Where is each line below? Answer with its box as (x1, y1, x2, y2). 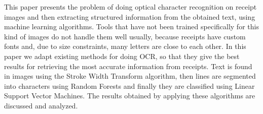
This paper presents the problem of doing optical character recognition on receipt (4, 2, 257, 12)
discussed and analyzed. (4, 100, 78, 110)
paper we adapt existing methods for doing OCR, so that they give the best (4, 50, 240, 61)
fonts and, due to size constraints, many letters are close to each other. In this (4, 41, 246, 51)
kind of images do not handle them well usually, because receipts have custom (4, 31, 246, 41)
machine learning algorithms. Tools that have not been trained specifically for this (4, 21, 259, 32)
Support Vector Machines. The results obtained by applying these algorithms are (4, 90, 255, 101)
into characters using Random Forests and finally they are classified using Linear (4, 80, 255, 91)
